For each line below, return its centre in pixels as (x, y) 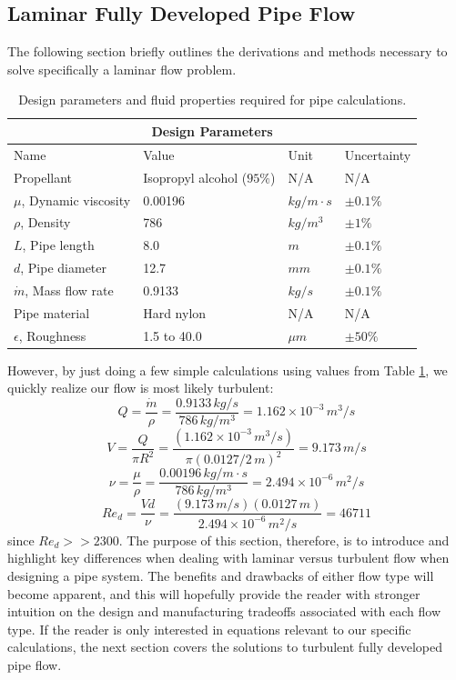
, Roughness (52, 335)
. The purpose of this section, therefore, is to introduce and (284, 540)
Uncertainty (378, 154)
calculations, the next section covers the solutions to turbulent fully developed (225, 647)
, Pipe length (58, 245)
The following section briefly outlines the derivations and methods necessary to (228, 51)
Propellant (43, 177)
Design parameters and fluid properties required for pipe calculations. (213, 100)
